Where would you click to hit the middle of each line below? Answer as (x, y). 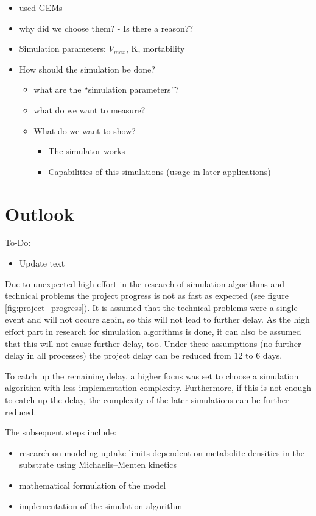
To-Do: (18, 242)
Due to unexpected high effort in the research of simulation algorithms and (145, 283)
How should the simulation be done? (87, 69)
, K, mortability (155, 48)
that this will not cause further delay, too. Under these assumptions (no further (153, 343)
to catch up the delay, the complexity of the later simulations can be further (147, 400)
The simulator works (87, 151)
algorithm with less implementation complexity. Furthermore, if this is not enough (158, 388)
